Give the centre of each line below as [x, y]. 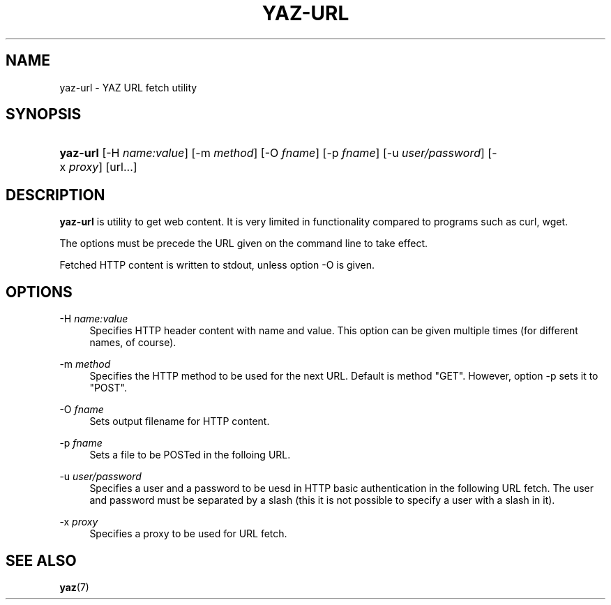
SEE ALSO [41, 560]
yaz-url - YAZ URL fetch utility [128, 87]
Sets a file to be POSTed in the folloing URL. [190, 455]
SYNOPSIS [44, 114]
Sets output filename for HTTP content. [180, 421]
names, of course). [133, 343]
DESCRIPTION [55, 195]
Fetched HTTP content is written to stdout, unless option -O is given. [217, 265]
